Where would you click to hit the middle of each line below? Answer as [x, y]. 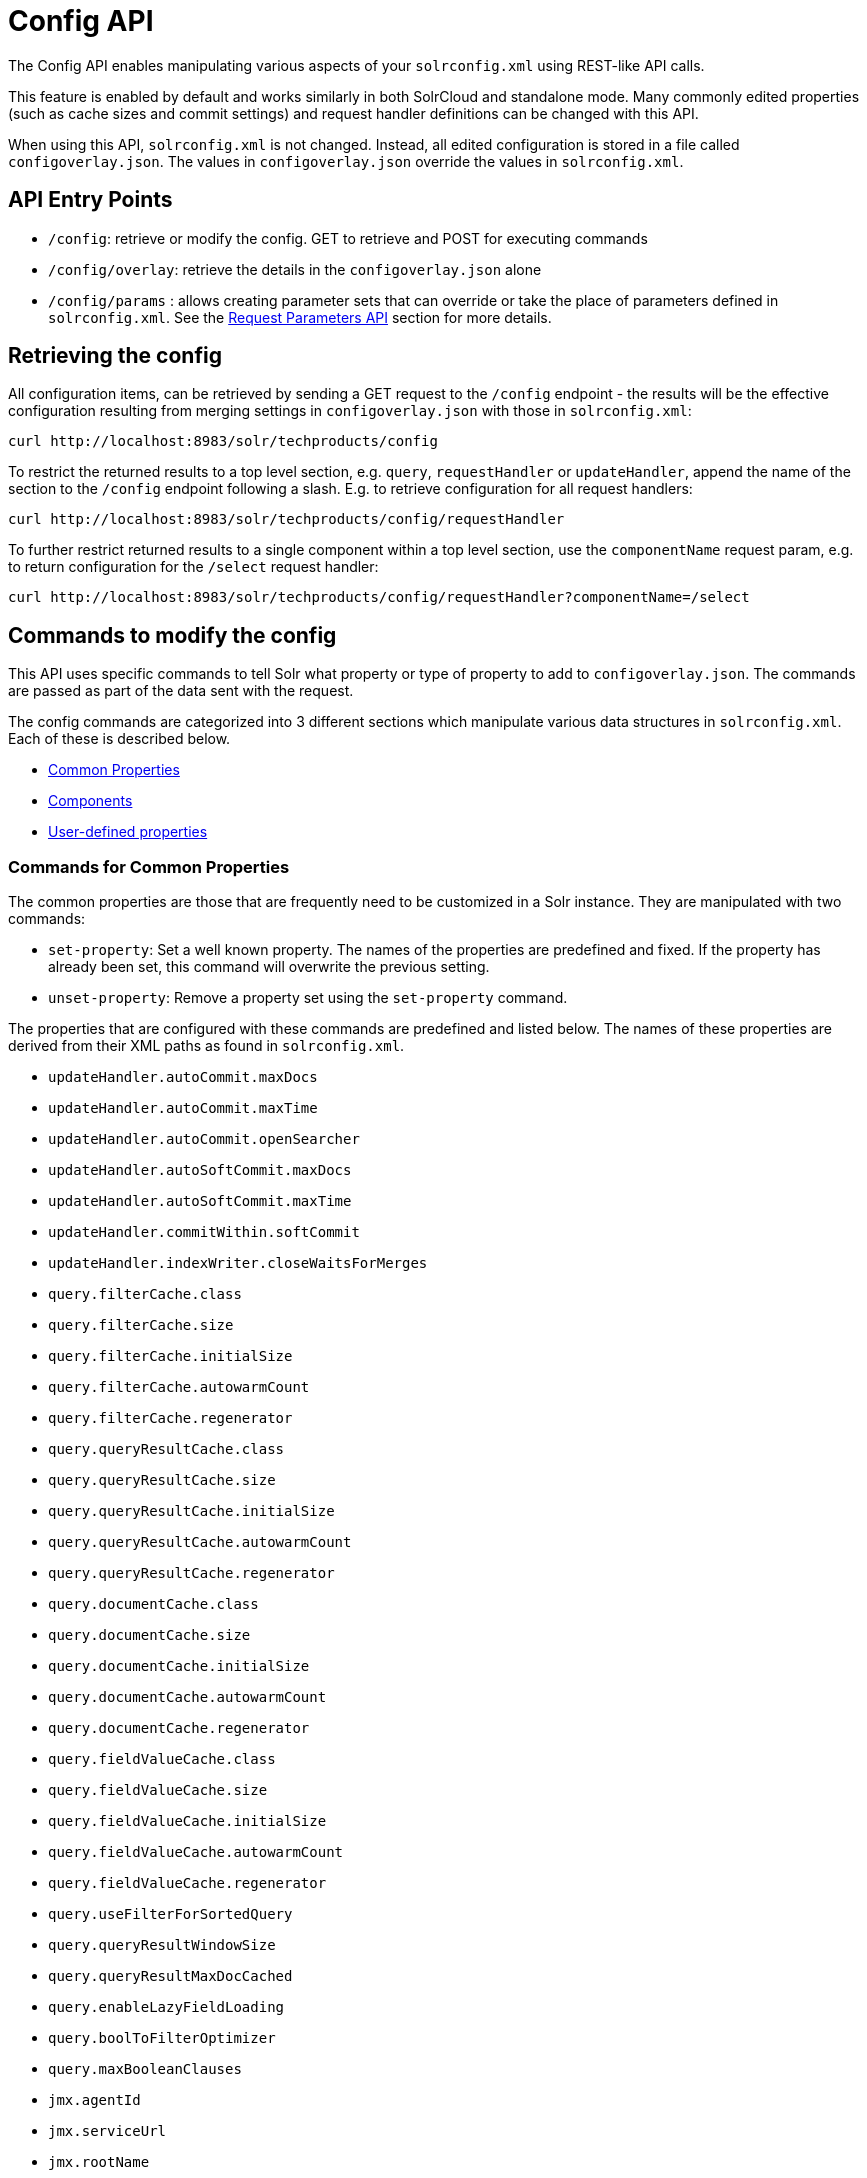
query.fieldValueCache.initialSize [187, 1821]
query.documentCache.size [149, 1635]
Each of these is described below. [119, 739]
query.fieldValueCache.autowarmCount [196, 1852]
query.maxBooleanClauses [145, 2069]
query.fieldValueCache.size [158, 1790]
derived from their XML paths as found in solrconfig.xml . [206, 1046]
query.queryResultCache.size [162, 1480]
